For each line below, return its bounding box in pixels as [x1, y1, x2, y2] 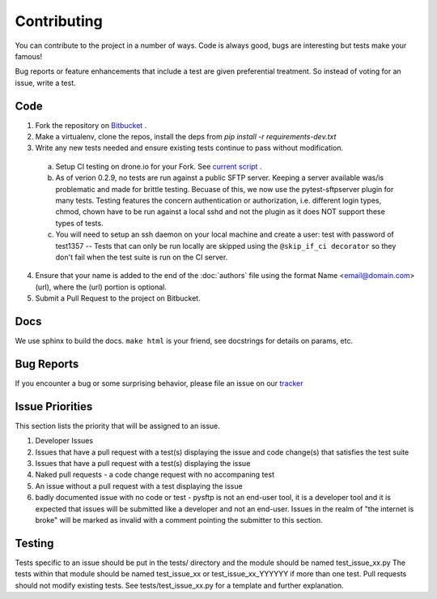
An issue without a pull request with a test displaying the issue [35, 481, 243, 490]
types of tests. [55, 218, 104, 228]
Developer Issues [35, 436, 93, 446]
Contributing [15, 12, 103, 30]
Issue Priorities [15, 400, 93, 413]
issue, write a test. [15, 78, 76, 88]
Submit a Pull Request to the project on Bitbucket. [35, 293, 202, 303]
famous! [15, 51, 43, 61]
